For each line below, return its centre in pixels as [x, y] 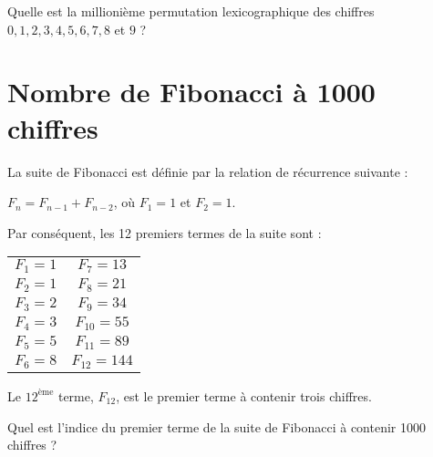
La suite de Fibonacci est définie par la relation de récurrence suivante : [208, 171]
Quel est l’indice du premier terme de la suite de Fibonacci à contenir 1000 [216, 426]
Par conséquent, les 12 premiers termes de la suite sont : [165, 232]
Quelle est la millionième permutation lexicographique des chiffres [191, 11]
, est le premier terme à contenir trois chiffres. [244, 395]
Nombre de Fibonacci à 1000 [191, 92]
